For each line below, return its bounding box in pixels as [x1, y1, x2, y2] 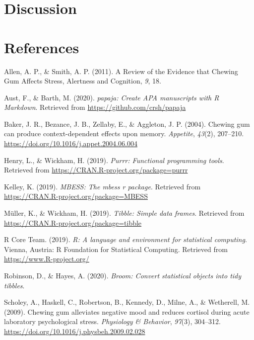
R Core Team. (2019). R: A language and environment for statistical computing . [4, 234, 247, 245]
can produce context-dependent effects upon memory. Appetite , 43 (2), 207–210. [4, 128, 244, 139]
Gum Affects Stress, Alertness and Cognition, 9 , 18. [4, 76, 161, 86]
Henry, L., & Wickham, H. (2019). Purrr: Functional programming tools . [4, 155, 224, 165]
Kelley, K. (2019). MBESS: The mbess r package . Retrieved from [4, 181, 201, 191]
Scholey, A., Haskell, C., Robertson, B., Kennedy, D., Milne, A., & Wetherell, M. [4, 297, 250, 307]
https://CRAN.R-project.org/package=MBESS [4, 191, 148, 201]
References [4, 37, 79, 57]
